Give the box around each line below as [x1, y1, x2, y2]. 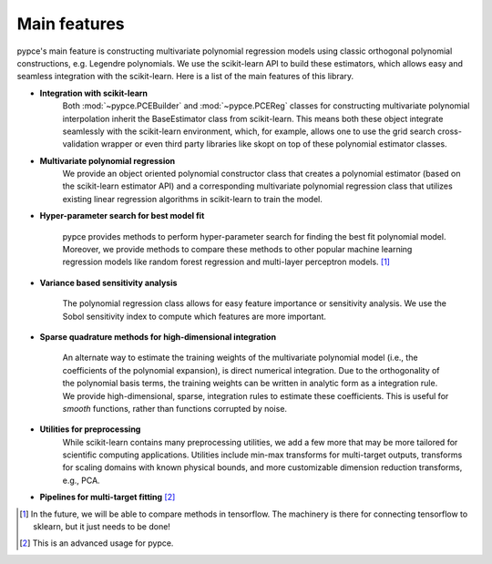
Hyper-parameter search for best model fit [39, 210, 205, 221]
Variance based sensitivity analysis [39, 277, 178, 288]
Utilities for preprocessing [39, 424, 141, 435]
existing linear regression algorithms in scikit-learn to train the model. [62, 193, 323, 204]
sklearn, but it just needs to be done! [33, 521, 170, 532]
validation [62, 138, 99, 149]
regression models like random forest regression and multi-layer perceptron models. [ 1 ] [62, 256, 391, 268]
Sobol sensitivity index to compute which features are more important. [62, 311, 327, 322]
